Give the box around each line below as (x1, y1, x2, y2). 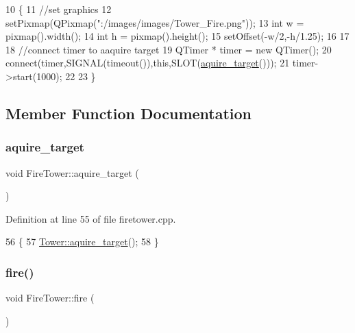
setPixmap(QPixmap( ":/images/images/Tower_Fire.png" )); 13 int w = (5, 15, 304, 29)
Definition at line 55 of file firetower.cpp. (5, 211, 176, 225)
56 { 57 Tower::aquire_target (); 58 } (5, 234, 159, 249)
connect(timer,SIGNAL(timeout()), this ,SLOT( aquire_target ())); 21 (5, 56, 290, 70)
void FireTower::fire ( (5, 291, 95, 305)
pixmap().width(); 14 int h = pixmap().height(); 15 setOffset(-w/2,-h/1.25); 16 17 (5, 29, 350, 43)
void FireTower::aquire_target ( (5, 165, 139, 180)
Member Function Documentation (5, 102, 252, 123)
